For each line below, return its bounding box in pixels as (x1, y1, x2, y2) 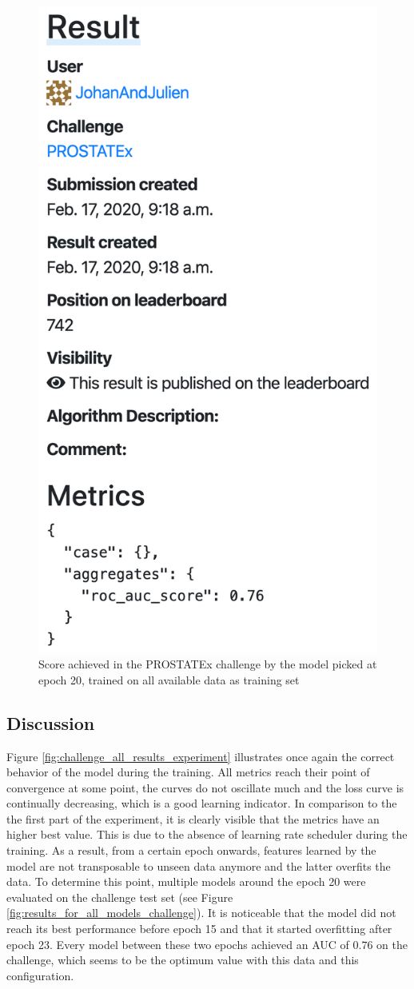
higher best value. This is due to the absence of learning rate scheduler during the (6, 826, 408, 843)
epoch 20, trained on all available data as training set (38, 671, 300, 688)
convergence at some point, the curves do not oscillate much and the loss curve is (6, 779, 404, 796)
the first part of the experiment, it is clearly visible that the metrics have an (6, 810, 380, 827)
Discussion (6, 710, 95, 735)
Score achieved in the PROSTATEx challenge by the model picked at (38, 656, 377, 672)
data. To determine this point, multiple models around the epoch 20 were (6, 873, 366, 890)
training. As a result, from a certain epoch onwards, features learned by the (6, 842, 376, 859)
